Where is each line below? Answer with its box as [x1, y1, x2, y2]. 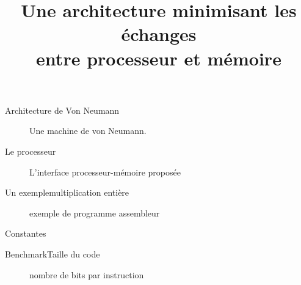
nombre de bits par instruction [29, 268, 144, 281]
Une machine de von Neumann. [29, 124, 147, 137]
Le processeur [5, 144, 56, 157]
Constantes [5, 227, 46, 240]
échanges [121, 21, 197, 46]
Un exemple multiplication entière [5, 186, 129, 199]
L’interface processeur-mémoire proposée [29, 165, 181, 178]
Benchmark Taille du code [5, 247, 100, 260]
